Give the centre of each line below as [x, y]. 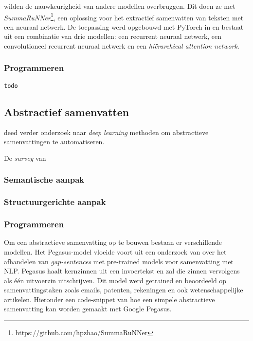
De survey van [25, 158]
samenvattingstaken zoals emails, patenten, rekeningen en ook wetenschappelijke [124, 290]
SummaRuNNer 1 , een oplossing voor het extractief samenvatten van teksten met [124, 17]
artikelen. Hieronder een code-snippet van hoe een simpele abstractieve [109, 299]
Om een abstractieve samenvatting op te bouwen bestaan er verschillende [113, 242]
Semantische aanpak [44, 179]
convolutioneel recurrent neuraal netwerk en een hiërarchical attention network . [122, 46]
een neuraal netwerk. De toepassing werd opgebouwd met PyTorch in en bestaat [124, 26]
